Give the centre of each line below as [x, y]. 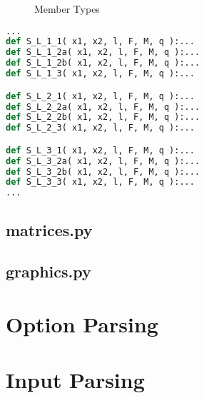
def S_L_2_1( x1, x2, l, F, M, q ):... [100, 96]
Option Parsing [82, 323]
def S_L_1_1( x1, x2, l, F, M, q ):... [100, 42]
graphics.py [49, 271]
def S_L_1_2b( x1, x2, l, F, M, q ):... [103, 63]
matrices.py [49, 229]
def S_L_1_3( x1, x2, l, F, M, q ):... [100, 74]
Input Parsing [75, 380]
